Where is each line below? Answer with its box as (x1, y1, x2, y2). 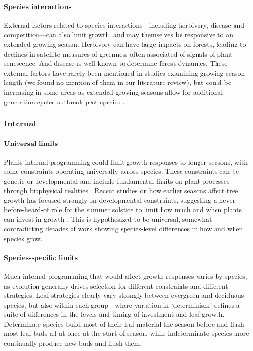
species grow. (4, 233, 43, 243)
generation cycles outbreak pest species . (4, 96, 125, 106)
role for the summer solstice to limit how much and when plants (51, 204, 242, 214)
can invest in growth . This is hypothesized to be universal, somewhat (4, 214, 212, 224)
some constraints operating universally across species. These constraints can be (4, 166, 239, 176)
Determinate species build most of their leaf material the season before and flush (4, 318, 244, 329)
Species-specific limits (4, 252, 78, 262)
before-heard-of (4, 204, 49, 214)
